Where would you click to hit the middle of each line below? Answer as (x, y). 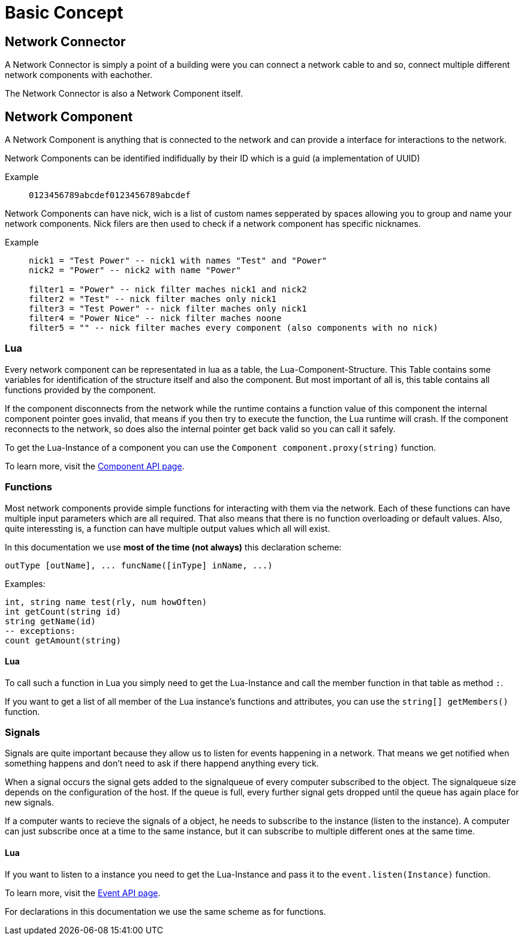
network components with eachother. (79, 75)
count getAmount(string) (63, 640)
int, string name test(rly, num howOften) (106, 602)
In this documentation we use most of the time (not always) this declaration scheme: (173, 547)
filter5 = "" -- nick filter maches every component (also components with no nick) (234, 328)
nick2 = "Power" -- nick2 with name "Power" (135, 270)
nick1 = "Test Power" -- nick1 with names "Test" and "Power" (178, 261)
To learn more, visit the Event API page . (83, 893)
